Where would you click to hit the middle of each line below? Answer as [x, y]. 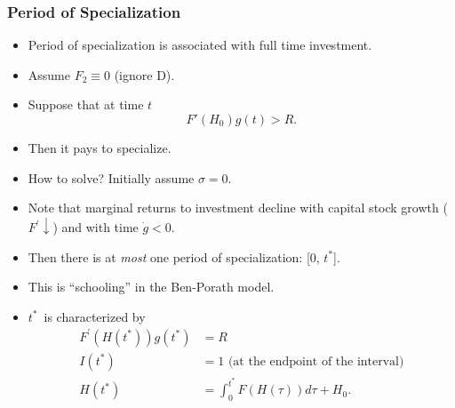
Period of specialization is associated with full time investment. [200, 45]
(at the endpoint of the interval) [316, 361]
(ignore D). [144, 74]
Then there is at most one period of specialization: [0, [174, 256]
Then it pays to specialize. [100, 148]
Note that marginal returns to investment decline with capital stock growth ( [238, 208]
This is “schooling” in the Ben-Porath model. [151, 287]
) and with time [96, 227]
